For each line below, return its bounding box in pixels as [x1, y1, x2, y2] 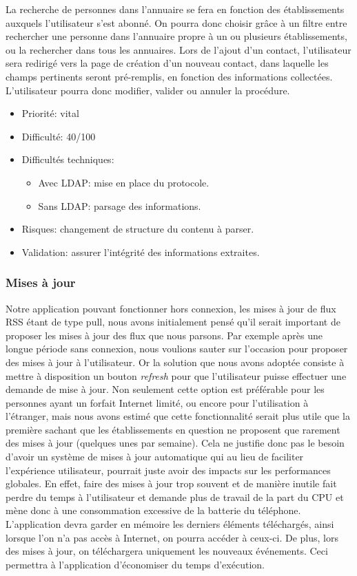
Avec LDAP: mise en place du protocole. [38, 175, 210, 189]
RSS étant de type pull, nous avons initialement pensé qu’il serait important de [6, 314, 340, 329]
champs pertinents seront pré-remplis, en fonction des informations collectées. [6, 69, 333, 83]
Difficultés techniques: [21, 152, 114, 167]
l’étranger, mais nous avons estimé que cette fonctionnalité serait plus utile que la [6, 409, 350, 423]
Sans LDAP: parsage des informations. [38, 198, 201, 213]
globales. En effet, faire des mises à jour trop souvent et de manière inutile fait [6, 476, 337, 491]
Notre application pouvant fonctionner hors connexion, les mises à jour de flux [6, 301, 336, 315]
